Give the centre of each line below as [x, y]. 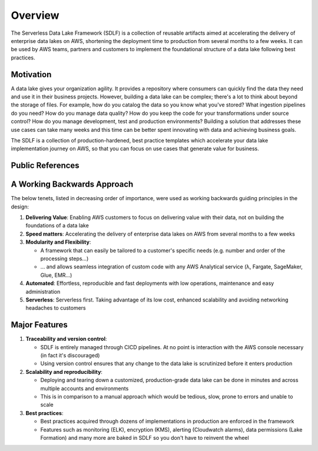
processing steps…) [64, 258]
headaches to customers [56, 308]
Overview [35, 15]
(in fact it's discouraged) [70, 356]
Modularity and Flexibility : [58, 242]
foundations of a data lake [57, 225]
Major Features [39, 325]
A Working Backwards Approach [72, 185]
